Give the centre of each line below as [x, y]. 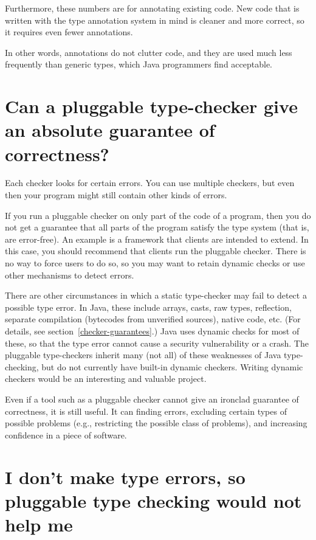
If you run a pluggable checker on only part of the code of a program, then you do [158, 215]
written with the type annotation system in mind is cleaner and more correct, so [155, 20]
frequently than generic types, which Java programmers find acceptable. [139, 64]
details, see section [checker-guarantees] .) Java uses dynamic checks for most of [152, 331]
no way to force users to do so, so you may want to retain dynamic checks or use [155, 263]
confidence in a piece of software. [66, 434]
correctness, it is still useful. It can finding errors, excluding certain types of [146, 411]
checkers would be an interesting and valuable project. [106, 379]
